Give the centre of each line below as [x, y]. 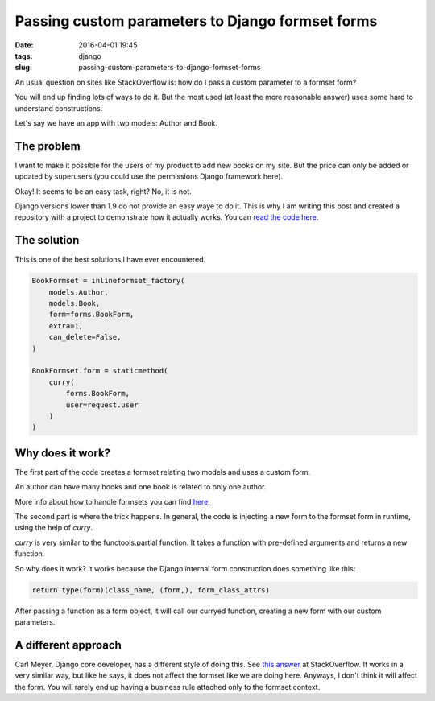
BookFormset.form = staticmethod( [100, 371]
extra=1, [66, 326]
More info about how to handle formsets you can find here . [113, 501]
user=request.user [102, 405]
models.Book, [75, 303]
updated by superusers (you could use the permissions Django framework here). [149, 176]
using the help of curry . [54, 528]
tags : [24, 56]
